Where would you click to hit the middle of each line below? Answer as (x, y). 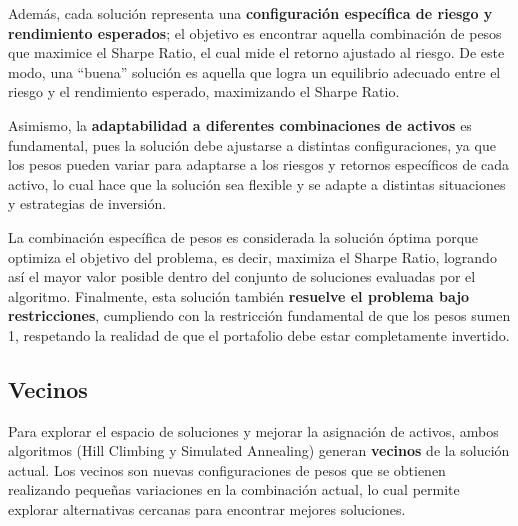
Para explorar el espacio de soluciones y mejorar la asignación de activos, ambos (253, 430)
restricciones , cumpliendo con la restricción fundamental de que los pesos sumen (259, 315)
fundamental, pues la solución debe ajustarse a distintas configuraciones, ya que (252, 144)
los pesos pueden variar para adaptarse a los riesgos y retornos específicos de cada (259, 164)
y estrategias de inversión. (87, 203)
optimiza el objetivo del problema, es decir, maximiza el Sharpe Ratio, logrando (252, 256)
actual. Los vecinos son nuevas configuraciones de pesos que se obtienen (227, 469)
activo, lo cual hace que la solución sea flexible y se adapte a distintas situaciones (257, 183)
